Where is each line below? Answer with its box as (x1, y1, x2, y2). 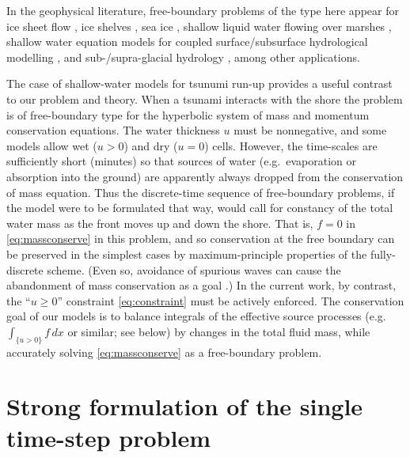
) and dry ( (123, 137, 178, 153)
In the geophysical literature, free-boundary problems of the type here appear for (6, 2, 399, 18)
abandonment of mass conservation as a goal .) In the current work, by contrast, (6, 277, 397, 293)
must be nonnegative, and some (233, 122, 387, 138)
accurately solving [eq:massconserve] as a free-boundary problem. (6, 343, 322, 360)
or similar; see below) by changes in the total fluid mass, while (67, 323, 370, 339)
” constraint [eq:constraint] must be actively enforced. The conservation (57, 292, 404, 308)
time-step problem (6, 421, 211, 453)
